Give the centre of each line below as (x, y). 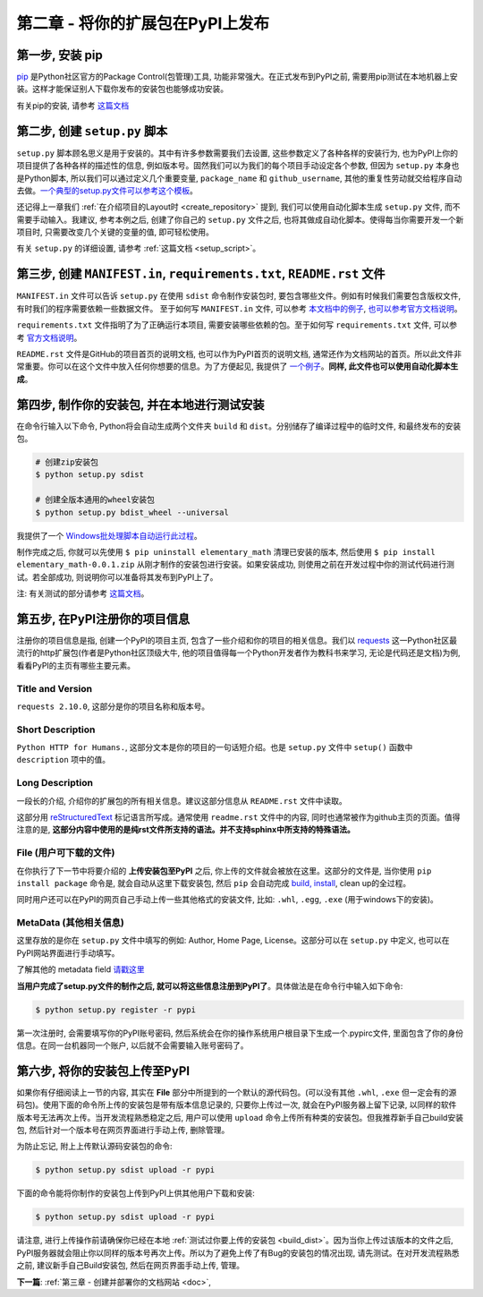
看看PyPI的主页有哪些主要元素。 (76, 665)
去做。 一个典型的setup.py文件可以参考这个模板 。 (107, 190)
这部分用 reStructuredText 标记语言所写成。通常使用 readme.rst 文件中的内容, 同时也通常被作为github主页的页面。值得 (238, 817)
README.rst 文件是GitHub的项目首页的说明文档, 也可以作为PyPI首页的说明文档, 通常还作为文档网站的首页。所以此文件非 (239, 354)
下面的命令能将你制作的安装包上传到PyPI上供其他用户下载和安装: (136, 1193)
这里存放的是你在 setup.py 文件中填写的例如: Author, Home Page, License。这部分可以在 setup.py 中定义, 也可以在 (233, 941)
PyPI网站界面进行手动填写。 (68, 952)
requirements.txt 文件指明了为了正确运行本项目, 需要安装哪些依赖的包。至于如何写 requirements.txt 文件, (224, 325)
